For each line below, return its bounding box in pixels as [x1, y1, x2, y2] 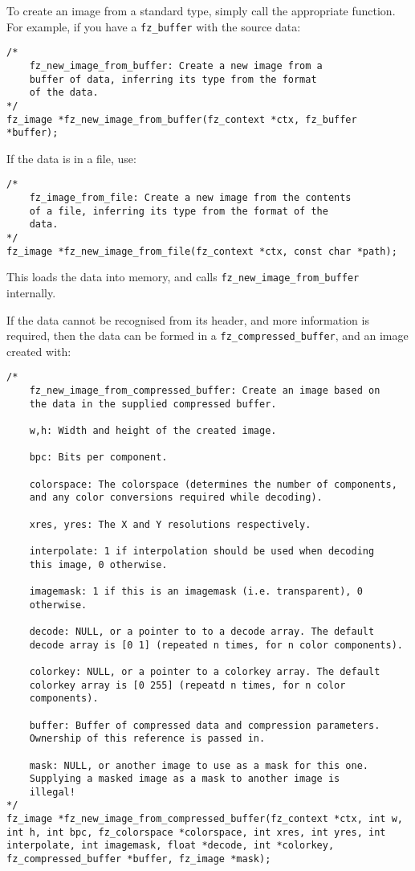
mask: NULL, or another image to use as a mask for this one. [29, 759, 369, 771]
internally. [6, 284, 56, 301]
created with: [6, 342, 71, 359]
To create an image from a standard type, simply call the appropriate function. [6, 2, 396, 18]
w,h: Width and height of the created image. [29, 425, 277, 437]
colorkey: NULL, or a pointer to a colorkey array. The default [29, 665, 380, 677]
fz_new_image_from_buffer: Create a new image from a [29, 59, 323, 72]
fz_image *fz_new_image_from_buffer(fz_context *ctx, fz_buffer [6, 113, 357, 125]
